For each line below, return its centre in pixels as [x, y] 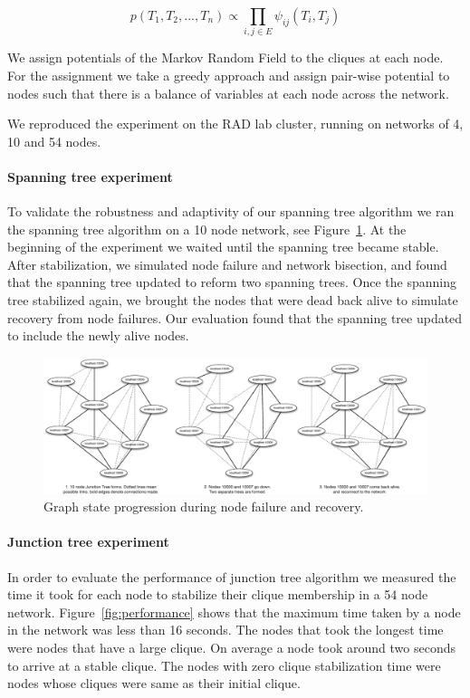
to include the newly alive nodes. [98, 335]
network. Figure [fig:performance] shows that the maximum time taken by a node [234, 612]
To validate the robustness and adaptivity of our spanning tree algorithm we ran [231, 211]
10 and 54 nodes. [54, 141]
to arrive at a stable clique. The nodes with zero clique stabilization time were [224, 665]
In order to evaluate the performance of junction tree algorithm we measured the [232, 576]
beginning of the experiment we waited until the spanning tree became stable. [223, 247]
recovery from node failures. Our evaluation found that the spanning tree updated [235, 317]
